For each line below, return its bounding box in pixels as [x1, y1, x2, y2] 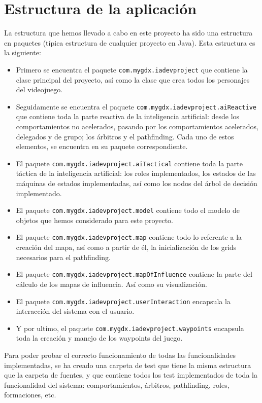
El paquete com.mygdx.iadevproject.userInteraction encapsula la [16, 296, 231, 306]
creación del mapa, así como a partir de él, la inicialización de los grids [16, 242, 237, 252]
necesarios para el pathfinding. [16, 251, 111, 262]
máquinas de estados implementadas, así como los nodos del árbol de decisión [16, 178, 257, 189]
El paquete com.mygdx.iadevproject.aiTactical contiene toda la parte [16, 158, 243, 168]
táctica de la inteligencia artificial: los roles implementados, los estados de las [16, 168, 256, 178]
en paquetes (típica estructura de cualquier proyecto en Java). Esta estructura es [4, 37, 255, 48]
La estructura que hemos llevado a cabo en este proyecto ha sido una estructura [4, 27, 253, 38]
